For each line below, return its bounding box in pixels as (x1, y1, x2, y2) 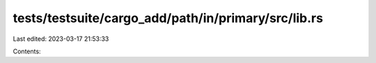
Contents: (13, 47, 41, 55)
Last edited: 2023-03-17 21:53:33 (13, 35, 109, 43)
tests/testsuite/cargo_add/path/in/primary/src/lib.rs (13, 10, 324, 26)
